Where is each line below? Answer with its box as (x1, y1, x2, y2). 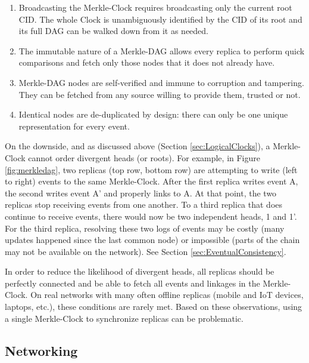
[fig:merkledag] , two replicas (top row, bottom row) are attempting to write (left (5, 163, 298, 176)
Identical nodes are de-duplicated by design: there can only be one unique (18, 108, 288, 121)
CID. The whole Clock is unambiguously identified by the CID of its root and (18, 13, 302, 25)
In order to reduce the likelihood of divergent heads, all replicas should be (5, 265, 274, 278)
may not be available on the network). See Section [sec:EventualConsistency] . (5, 245, 286, 257)
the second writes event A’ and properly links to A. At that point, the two (5, 186, 277, 199)
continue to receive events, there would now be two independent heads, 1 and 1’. (5, 210, 297, 222)
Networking (5, 341, 78, 359)
